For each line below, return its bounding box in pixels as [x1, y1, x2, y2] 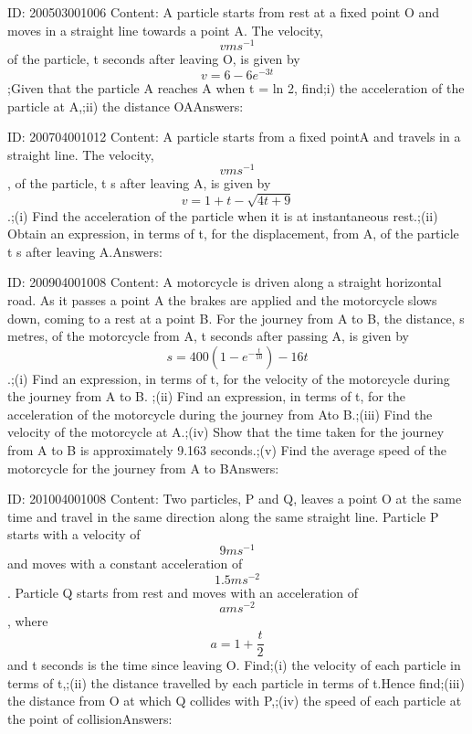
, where [7, 612, 48, 631]
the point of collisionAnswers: [7, 708, 173, 728]
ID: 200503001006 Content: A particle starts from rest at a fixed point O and [7, 3, 440, 21]
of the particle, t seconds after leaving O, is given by [7, 49, 300, 69]
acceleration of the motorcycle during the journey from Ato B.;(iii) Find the [7, 404, 433, 423]
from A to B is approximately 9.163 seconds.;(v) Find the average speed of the [7, 441, 447, 460]
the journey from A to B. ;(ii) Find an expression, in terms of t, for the [7, 387, 406, 406]
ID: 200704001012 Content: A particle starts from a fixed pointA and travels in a [7, 127, 461, 146]
